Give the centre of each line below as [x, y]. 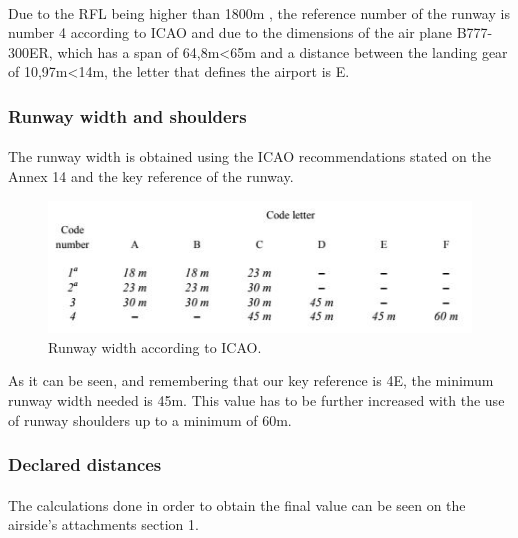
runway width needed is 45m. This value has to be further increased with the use [256, 400]
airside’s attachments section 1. [103, 524]
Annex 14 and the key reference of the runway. [151, 176]
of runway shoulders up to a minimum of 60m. [150, 419]
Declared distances [85, 464]
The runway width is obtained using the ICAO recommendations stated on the [249, 156]
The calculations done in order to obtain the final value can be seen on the [237, 504]
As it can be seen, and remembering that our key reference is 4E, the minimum [251, 380]
